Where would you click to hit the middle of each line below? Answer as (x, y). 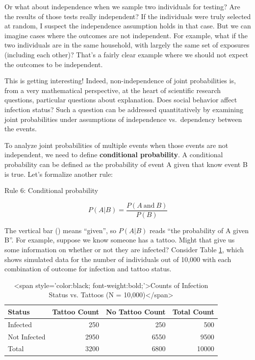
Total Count (193, 311)
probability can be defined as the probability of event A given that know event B (126, 164)
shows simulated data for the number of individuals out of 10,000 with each (118, 259)
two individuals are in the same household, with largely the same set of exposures (127, 45)
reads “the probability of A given (199, 230)
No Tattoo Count (136, 311)
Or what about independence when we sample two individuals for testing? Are (122, 6)
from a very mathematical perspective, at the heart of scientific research (113, 90)
